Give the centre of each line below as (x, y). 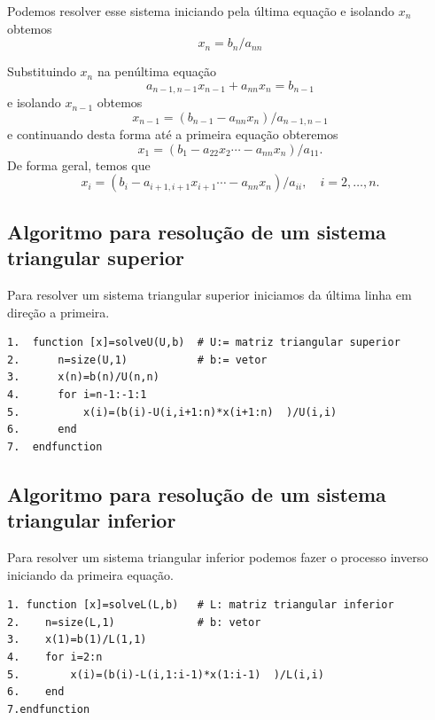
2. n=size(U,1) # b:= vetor (137, 360)
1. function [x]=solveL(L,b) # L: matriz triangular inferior (201, 605)
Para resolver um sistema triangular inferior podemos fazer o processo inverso (218, 557)
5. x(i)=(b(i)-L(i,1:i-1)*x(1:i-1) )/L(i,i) (166, 674)
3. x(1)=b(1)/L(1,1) (77, 640)
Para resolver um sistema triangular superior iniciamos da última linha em (210, 295)
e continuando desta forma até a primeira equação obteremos (173, 134)
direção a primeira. (58, 312)
